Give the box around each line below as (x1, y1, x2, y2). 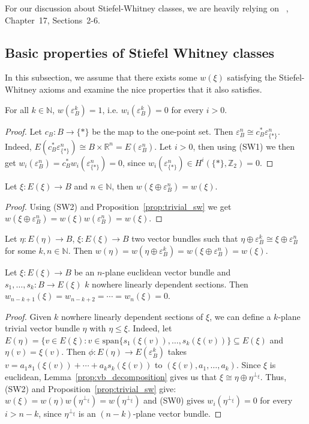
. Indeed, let (127, 322, 172, 334)
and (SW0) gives (143, 394, 205, 407)
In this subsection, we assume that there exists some (5, 71, 197, 84)
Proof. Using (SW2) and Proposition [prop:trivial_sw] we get (5, 200, 232, 212)
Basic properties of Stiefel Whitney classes (5, 43, 275, 61)
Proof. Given (5, 310, 52, 322)
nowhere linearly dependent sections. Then (92, 277, 248, 290)
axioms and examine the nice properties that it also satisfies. (39, 82, 262, 95)
